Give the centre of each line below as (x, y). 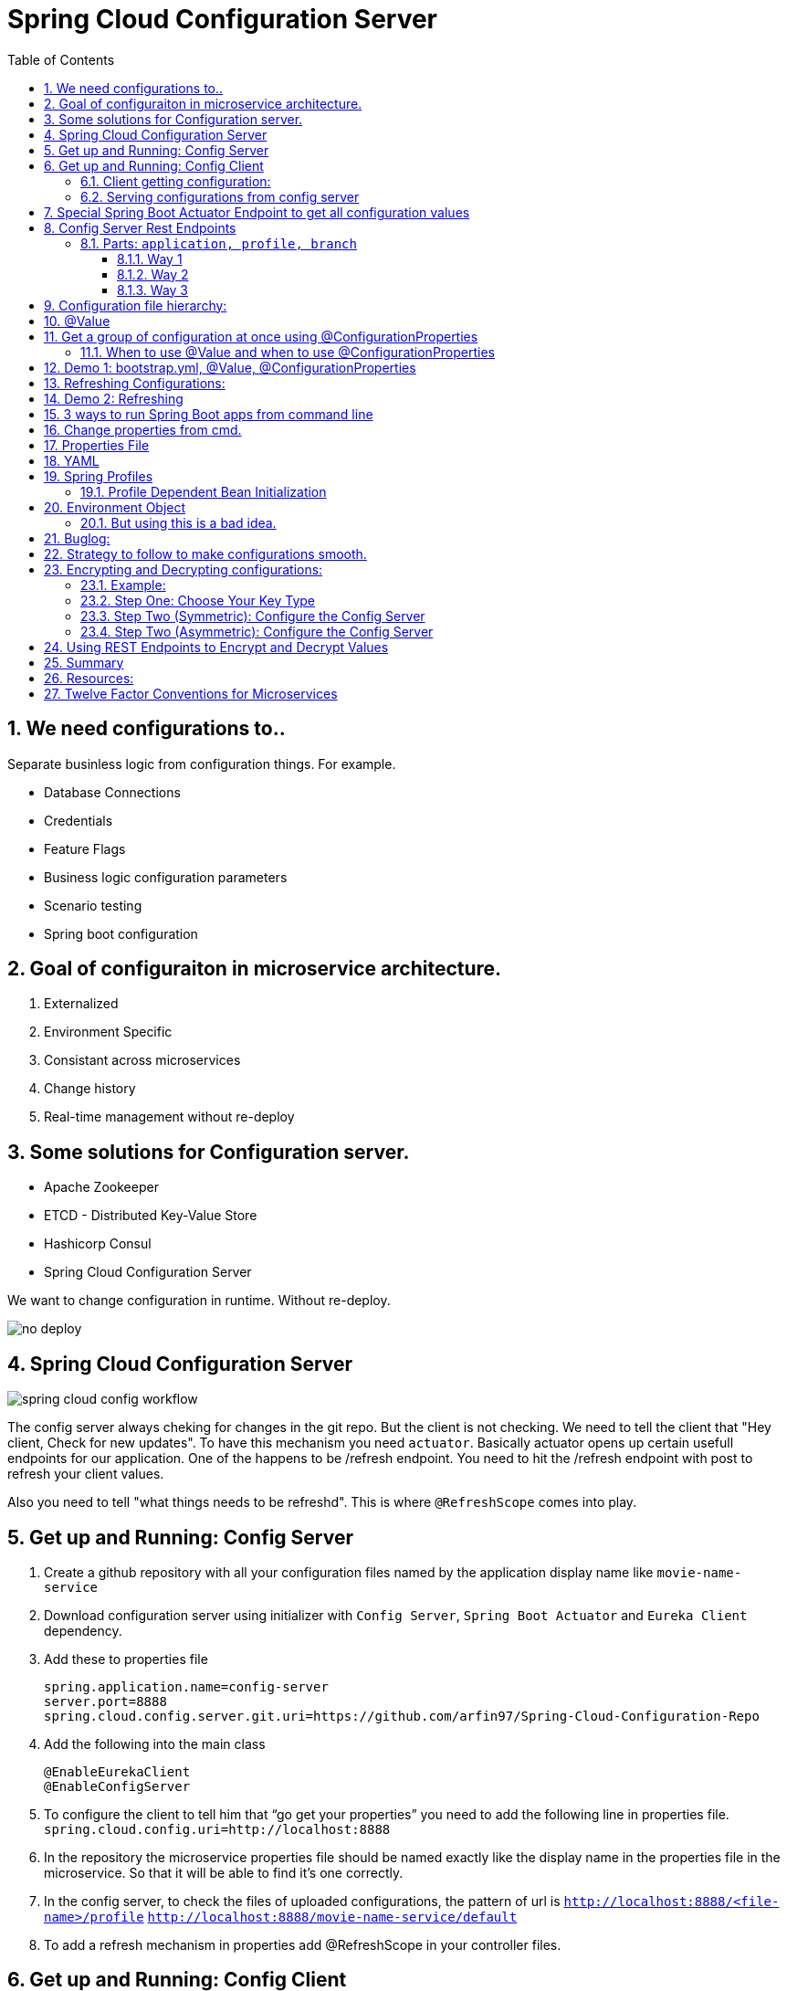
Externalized (81, 1004)
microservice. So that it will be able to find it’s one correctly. (224, 1872)
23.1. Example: (123, 585)
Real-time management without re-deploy (169, 1117)
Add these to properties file (126, 1659)
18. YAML (72, 460)
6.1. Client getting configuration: (176, 181)
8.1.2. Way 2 (153, 274)
